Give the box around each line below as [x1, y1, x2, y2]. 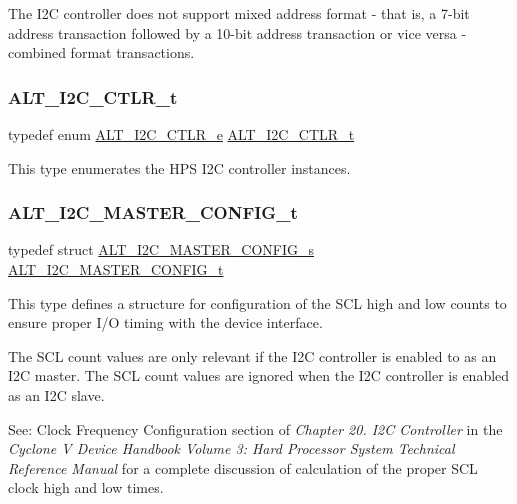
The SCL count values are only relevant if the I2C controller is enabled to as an [8, 345, 497, 366]
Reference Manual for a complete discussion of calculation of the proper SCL [8, 457, 478, 478]
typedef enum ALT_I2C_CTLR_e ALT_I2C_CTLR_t [8, 124, 355, 144]
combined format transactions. [8, 42, 195, 63]
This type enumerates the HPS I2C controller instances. [8, 157, 351, 178]
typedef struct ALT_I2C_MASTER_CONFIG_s [8, 239, 314, 260]
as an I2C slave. [8, 384, 105, 405]
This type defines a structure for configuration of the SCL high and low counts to [8, 292, 507, 313]
